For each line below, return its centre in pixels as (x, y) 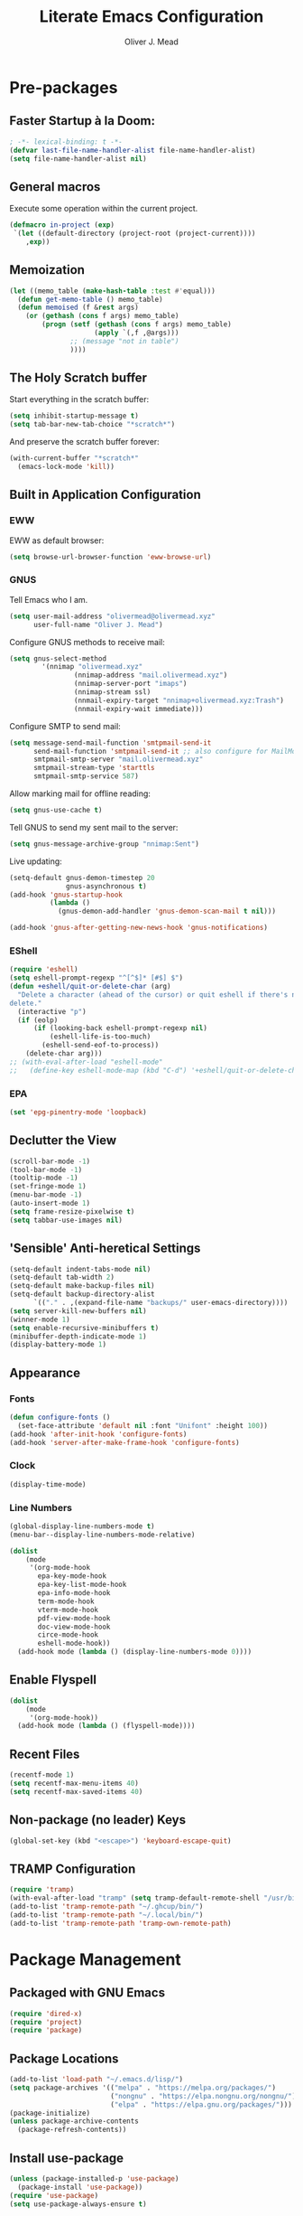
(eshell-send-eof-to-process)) (101, 1046)
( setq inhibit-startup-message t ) (74, 416)
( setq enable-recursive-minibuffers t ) (84, 1328)
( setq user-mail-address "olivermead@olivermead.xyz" (113, 616)
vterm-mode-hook (68, 1610)
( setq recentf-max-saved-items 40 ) (76, 1791)
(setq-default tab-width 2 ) (62, 1277)
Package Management (96, 1959)
